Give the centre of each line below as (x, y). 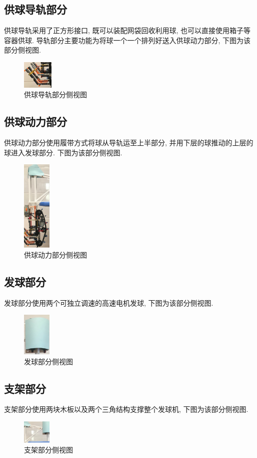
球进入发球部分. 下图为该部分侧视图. (63, 152)
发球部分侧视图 (48, 361)
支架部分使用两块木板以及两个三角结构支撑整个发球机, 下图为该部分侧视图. (126, 409)
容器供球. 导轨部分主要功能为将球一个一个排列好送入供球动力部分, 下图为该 (127, 40)
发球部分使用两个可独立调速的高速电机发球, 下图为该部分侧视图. (109, 302)
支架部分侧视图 (48, 449)
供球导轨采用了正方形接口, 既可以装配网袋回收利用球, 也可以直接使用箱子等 (127, 30)
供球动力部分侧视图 (55, 254)
